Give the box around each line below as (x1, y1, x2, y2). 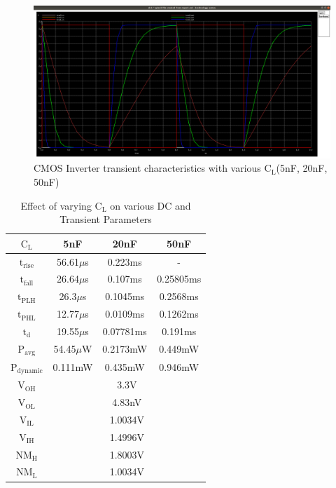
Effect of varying (20, 198, 92, 212)
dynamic (17, 367, 43, 374)
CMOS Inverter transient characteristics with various (34, 161, 261, 175)
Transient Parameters (59, 212, 152, 226)
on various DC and (110, 198, 191, 212)
